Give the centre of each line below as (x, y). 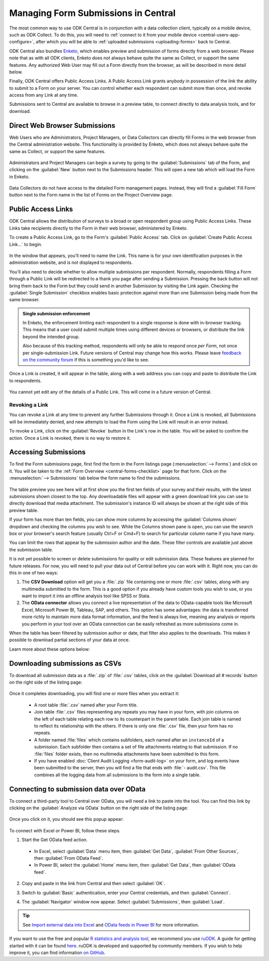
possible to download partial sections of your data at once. (69, 640)
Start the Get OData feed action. (55, 840)
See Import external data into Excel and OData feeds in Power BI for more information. (111, 925)
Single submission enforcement (56, 313)
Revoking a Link (29, 405)
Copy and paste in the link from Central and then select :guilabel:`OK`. (93, 884)
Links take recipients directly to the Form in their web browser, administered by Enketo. (98, 228)
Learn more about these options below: (50, 649)
